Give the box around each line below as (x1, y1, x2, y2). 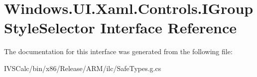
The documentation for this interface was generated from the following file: (4, 46, 233, 57)
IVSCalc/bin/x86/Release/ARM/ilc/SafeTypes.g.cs (4, 63, 161, 73)
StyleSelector (4, 17, 95, 38)
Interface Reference (100, 17, 237, 38)
